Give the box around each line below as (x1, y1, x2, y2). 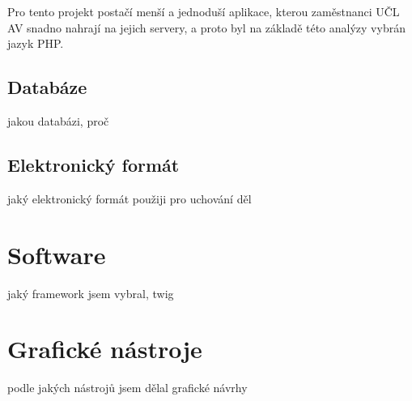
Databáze (7, 75, 87, 100)
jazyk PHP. (7, 35, 64, 52)
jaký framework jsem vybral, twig (7, 284, 174, 301)
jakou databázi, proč (7, 112, 109, 129)
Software (7, 237, 106, 271)
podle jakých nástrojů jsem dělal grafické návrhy (7, 379, 248, 396)
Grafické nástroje (7, 332, 202, 365)
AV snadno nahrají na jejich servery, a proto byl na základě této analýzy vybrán (7, 19, 406, 36)
